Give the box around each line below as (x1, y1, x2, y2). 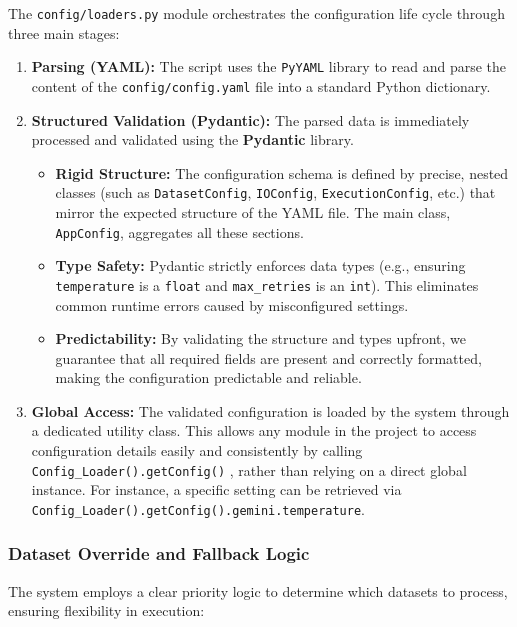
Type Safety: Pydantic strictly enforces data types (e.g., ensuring (55, 255, 466, 276)
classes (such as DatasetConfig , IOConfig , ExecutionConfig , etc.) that (55, 182, 496, 203)
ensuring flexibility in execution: (8, 600, 205, 621)
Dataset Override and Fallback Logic (8, 541, 310, 566)
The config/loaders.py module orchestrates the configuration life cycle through (8, 3, 505, 23)
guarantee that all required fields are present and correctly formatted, (55, 347, 482, 368)
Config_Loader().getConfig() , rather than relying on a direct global (31, 459, 467, 480)
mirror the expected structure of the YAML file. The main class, (55, 202, 451, 222)
